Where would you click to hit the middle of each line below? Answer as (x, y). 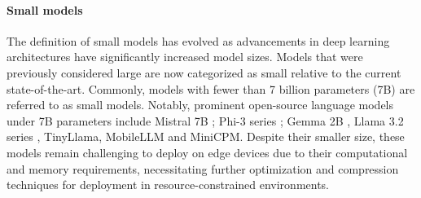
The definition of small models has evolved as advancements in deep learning (198, 40)
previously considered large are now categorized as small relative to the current (204, 72)
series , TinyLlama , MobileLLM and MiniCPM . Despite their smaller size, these (206, 136)
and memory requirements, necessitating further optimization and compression (203, 168)
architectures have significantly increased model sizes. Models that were (185, 57)
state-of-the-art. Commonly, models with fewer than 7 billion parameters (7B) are (211, 88)
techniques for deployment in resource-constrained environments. (168, 185)
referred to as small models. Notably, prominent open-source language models (200, 105)
